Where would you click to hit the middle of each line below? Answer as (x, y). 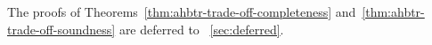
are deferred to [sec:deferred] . (201, 29)
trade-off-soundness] (61, 29)
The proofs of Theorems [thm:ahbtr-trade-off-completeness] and (182, 11)
